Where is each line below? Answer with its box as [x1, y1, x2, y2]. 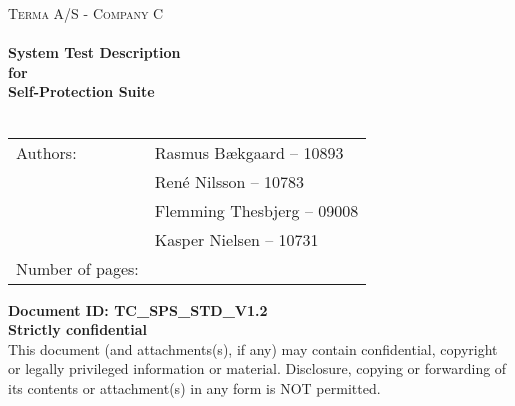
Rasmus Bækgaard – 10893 [154, 140, 344, 164]
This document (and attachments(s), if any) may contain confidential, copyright [8, 338, 498, 359]
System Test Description [8, 42, 181, 63]
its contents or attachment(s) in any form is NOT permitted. [8, 377, 381, 398]
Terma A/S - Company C [8, 3, 164, 23]
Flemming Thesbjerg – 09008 [154, 198, 359, 222]
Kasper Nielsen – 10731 [154, 227, 319, 251]
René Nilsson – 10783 [154, 169, 305, 193]
